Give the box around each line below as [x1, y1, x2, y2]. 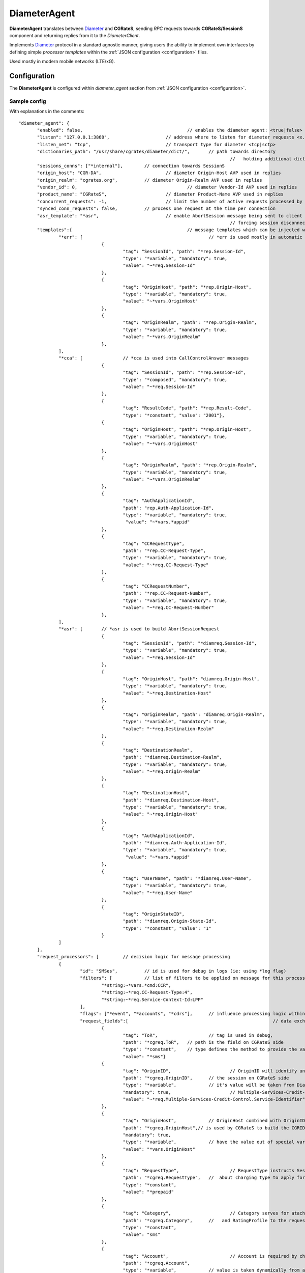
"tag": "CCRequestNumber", [123, 583, 190, 589]
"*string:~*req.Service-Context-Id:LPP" [101, 997, 203, 1003]
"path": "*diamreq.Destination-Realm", [123, 754, 222, 760]
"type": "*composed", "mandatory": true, [123, 377, 228, 382]
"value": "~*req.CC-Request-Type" [123, 562, 209, 568]
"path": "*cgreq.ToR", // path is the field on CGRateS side [123, 1039, 284, 1045]
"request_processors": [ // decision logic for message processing [37, 954, 230, 960]
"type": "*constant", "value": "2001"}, [123, 412, 225, 418]
